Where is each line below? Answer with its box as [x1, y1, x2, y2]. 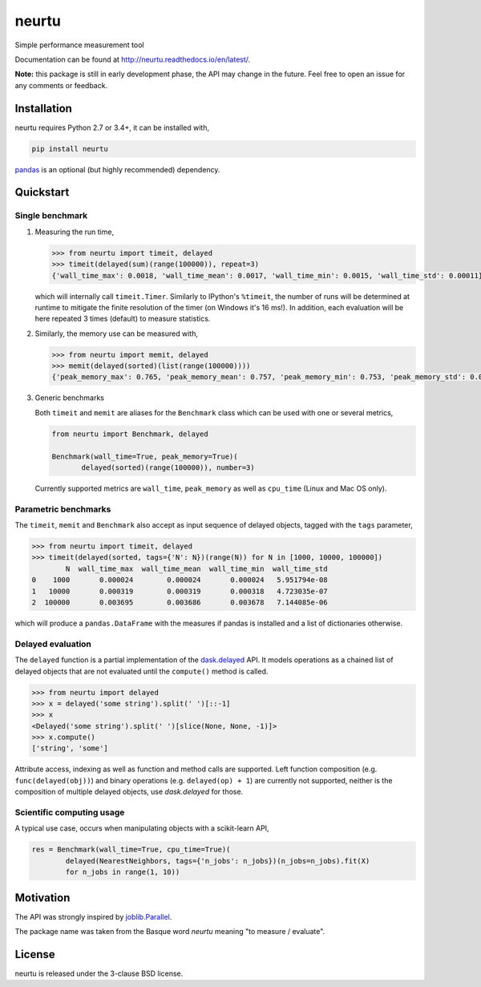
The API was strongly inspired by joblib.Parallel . [14, 912, 172, 921]
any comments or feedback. [14, 80, 108, 90]
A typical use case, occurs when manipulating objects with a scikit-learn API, [14, 823, 269, 833]
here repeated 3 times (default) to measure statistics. [34, 313, 211, 324]
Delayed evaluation [14, 638, 92, 649]
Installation [14, 101, 72, 115]
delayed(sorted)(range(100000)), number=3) [81, 463, 256, 472]
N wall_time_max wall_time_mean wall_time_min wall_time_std [65, 564, 328, 573]
